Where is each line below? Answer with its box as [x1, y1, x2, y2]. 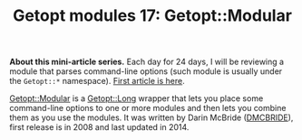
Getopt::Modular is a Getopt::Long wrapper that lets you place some [9, 93, 264, 104]
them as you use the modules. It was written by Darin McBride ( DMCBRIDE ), [9, 112, 294, 123]
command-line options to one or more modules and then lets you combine [9, 103, 287, 114]
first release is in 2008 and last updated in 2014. [9, 122, 190, 133]
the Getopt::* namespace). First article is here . [9, 76, 186, 87]
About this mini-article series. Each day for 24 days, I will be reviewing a [9, 56, 284, 68]
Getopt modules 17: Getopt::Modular [12, 5, 293, 26]
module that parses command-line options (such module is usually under [9, 66, 283, 77]
